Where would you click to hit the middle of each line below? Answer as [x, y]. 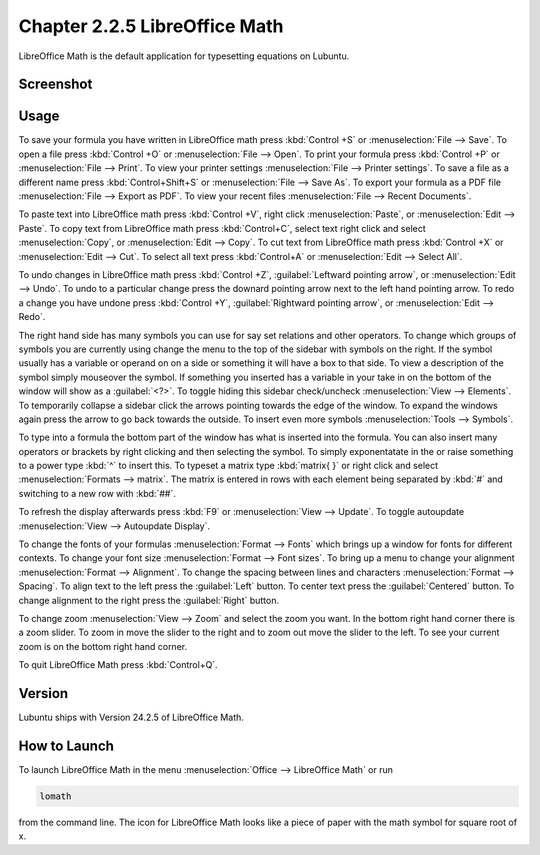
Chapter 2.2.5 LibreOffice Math [151, 26]
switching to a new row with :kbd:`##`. [97, 493]
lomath [55, 796]
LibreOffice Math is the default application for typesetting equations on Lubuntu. [184, 56]
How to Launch [66, 745]
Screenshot [55, 84]
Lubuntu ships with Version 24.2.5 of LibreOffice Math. [131, 717]
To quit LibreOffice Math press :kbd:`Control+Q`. [118, 665]
